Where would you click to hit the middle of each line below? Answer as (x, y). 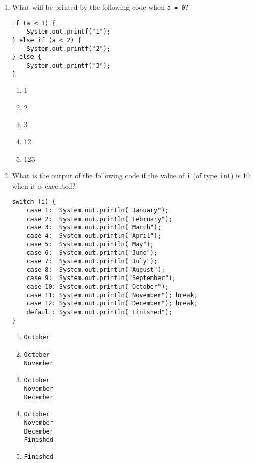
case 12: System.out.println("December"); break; (112, 304)
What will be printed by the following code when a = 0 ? (100, 7)
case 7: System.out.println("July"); (92, 261)
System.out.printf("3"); (69, 65)
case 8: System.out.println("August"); (96, 270)
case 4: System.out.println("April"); (94, 236)
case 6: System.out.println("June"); (92, 253)
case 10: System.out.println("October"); (98, 287)
